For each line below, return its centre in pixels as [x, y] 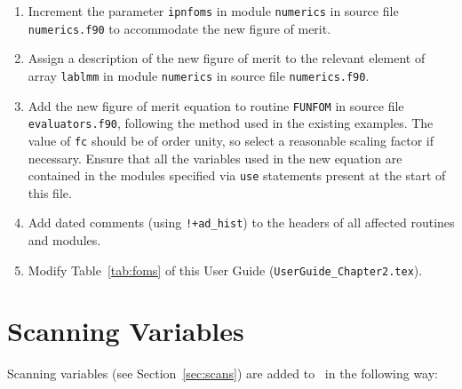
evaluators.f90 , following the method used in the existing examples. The [231, 123]
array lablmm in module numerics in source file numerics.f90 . [199, 75]
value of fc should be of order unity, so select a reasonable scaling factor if [231, 140]
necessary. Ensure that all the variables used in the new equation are [215, 158]
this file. [50, 192]
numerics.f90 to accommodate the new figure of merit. [179, 28]
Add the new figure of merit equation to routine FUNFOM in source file [216, 105]
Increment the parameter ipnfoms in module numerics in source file [213, 11]
